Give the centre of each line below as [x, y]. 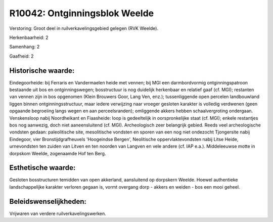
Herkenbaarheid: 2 [29, 37]
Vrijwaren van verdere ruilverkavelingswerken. [58, 213]
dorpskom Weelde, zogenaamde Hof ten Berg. [58, 153]
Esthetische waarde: [42, 168]
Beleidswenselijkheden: [48, 202]
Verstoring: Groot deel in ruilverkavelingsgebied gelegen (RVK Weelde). [84, 28]
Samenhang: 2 [25, 47]
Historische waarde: [42, 71]
